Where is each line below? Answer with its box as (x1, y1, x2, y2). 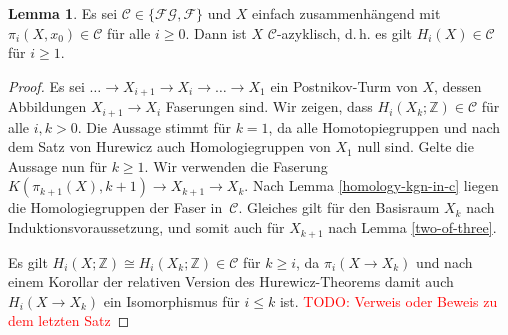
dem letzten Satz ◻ (8, 310, 130, 331)
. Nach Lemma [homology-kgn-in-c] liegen (244, 175, 499, 196)
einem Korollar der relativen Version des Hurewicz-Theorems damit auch (8, 271, 454, 292)
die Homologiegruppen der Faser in (8, 197, 223, 218)
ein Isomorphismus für (103, 290, 240, 311)
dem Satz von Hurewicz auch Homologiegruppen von (8, 136, 331, 157)
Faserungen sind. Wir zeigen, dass (165, 96, 373, 117)
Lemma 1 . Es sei (8, 3, 118, 23)
